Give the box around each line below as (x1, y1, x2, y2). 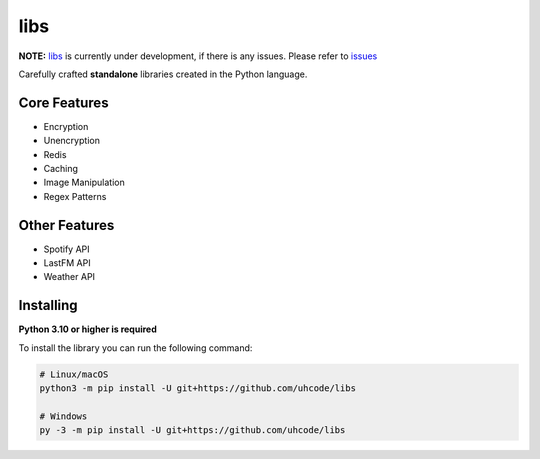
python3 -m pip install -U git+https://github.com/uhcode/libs (39, 383, 357, 394)
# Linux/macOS (39, 368, 109, 380)
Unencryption (43, 135, 100, 147)
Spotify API (43, 243, 90, 255)
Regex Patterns (43, 190, 107, 202)
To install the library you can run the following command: (18, 341, 253, 354)
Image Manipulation (43, 176, 125, 189)
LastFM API (43, 257, 91, 269)
